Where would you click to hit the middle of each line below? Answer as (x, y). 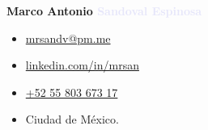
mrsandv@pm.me (68, 38)
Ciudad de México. (72, 119)
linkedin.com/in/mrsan (82, 65)
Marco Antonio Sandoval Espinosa (104, 10)
